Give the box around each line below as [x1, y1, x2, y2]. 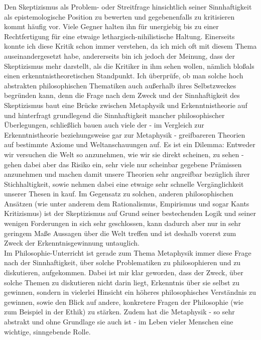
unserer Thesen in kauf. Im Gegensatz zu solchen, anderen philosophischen [4, 188, 233, 199]
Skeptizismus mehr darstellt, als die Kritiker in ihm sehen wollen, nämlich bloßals [4, 60, 254, 71]
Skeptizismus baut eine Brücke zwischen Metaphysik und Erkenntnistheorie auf [4, 99, 247, 110]
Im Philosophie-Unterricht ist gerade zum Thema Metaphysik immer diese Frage [4, 247, 251, 258]
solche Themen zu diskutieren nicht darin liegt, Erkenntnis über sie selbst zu [4, 277, 240, 287]
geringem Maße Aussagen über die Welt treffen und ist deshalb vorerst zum [4, 228, 236, 238]
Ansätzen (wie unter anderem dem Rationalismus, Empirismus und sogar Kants [4, 198, 249, 208]
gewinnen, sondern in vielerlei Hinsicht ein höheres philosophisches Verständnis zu [4, 287, 256, 297]
